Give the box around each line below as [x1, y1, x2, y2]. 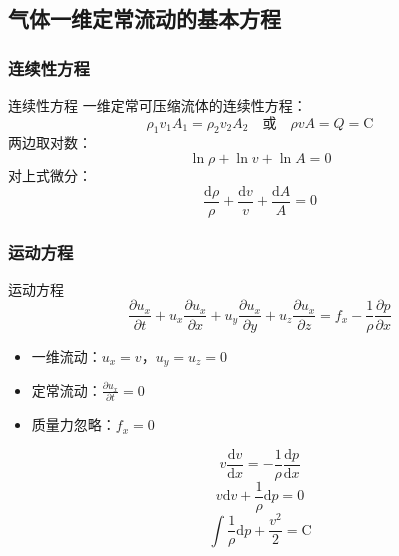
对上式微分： [8, 164, 92, 185]
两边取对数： [8, 132, 92, 153]
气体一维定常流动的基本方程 [8, 3, 281, 34]
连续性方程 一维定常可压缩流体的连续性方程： [8, 95, 307, 115]
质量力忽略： [31, 414, 116, 435]
